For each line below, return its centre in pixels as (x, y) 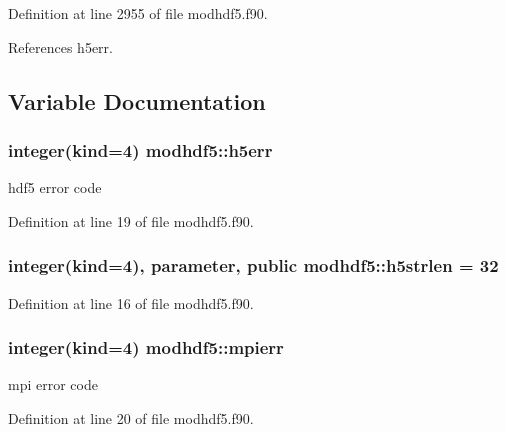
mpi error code (53, 384)
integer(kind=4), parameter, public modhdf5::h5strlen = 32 (253, 265)
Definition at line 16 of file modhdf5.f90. (131, 302)
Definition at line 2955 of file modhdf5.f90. (138, 13)
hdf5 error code (55, 187)
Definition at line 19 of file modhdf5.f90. (131, 220)
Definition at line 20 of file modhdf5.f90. (131, 418)
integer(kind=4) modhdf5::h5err (140, 149)
